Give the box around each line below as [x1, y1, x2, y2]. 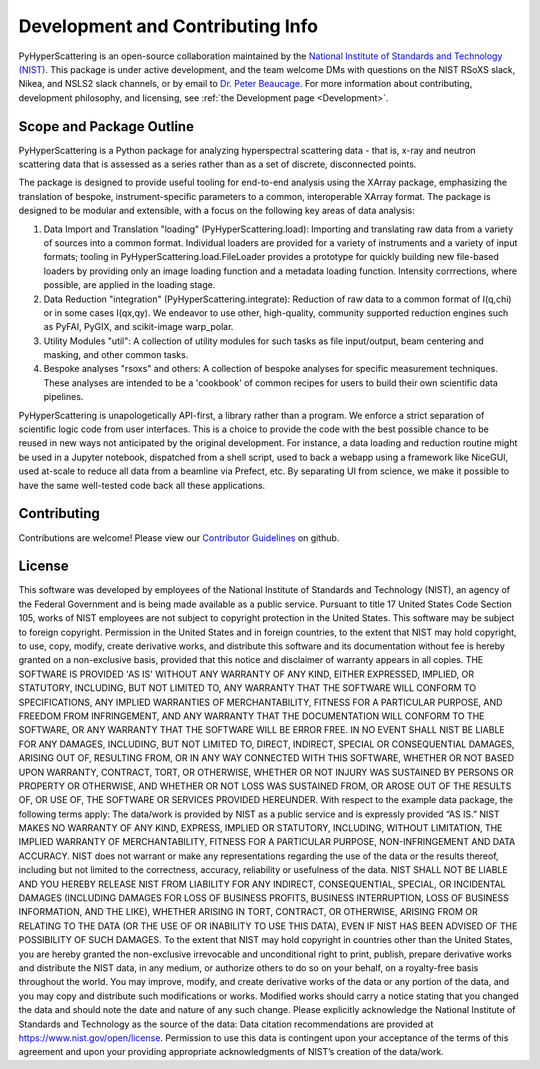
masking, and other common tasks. [43, 349, 189, 361]
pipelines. [43, 391, 84, 403]
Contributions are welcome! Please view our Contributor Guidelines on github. [18, 531, 340, 544]
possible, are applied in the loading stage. [43, 279, 216, 291]
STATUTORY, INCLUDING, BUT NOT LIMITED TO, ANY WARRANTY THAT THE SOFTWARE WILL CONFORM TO [18, 682, 477, 694]
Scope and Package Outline [18, 118, 195, 135]
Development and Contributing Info [18, 15, 319, 37]
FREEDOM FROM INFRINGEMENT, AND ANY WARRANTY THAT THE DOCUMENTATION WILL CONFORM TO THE [18, 710, 485, 722]
